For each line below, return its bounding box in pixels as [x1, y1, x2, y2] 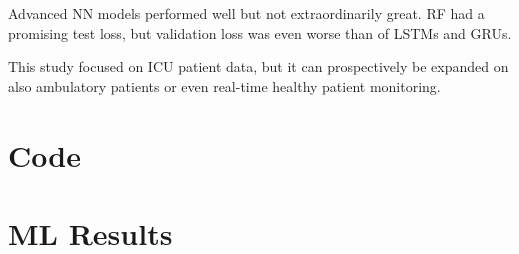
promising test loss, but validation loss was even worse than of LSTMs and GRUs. [8, 22, 512, 43]
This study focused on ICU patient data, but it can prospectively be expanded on [8, 56, 509, 77]
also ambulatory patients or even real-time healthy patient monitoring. [8, 75, 441, 96]
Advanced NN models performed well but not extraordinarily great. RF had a [8, 3, 485, 23]
